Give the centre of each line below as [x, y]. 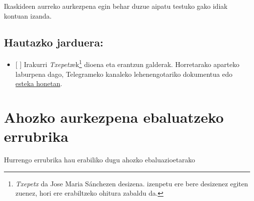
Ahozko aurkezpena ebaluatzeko [114, 117]
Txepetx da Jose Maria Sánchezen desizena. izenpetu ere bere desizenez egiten [132, 183]
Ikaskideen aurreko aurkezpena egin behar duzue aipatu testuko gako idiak [116, 6]
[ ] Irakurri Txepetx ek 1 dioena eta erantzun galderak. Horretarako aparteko [127, 64]
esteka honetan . [39, 83]
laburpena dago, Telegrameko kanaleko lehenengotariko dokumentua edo [124, 74]
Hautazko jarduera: [54, 42]
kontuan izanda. [28, 15]
